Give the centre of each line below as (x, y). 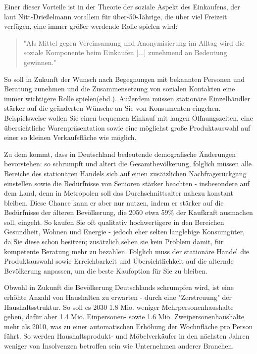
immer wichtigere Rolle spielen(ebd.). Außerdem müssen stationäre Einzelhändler (127, 98)
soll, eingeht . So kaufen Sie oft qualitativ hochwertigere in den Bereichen (114, 222)
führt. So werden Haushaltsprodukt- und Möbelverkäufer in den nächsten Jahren (127, 336)
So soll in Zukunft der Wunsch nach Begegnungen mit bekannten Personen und (125, 79)
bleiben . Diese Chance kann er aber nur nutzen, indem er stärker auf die (114, 202)
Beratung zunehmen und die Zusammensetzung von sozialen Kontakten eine (120, 89)
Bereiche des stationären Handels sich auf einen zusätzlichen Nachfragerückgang (125, 173)
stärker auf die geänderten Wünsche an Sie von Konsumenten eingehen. (112, 108)
